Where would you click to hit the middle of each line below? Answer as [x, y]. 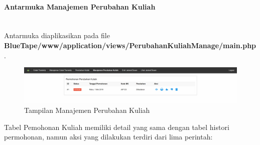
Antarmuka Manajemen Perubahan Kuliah [80, 6]
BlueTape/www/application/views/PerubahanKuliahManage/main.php [130, 45]
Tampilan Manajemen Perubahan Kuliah [87, 110]
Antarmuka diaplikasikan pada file [57, 35]
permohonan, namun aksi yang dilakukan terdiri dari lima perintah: [108, 137]
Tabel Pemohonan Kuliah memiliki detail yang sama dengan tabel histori [117, 127]
